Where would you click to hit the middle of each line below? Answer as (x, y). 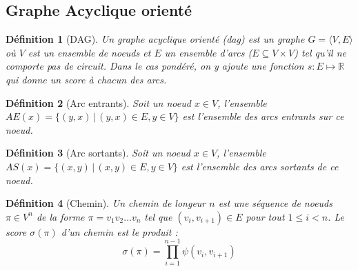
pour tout (265, 216)
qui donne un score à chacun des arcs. (86, 79)
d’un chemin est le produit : (119, 231)
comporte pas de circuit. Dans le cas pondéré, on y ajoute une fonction (155, 66)
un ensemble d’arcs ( (208, 52)
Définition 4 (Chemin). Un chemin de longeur (106, 203)
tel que (158, 216)
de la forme (60, 216)
